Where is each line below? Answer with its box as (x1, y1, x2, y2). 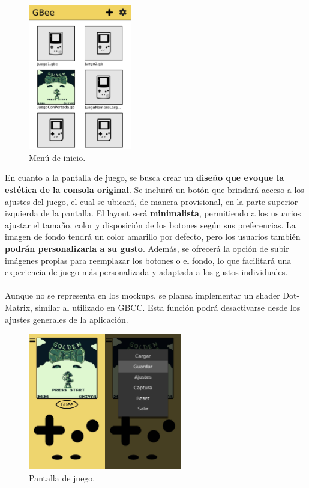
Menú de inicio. (29, 151, 86, 163)
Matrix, (5, 300, 32, 313)
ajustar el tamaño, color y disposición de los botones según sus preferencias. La (5, 218, 296, 231)
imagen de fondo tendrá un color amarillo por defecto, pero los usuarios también (5, 230, 301, 243)
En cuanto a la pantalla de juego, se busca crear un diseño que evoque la (5, 171, 284, 184)
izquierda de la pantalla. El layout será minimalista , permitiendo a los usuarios (5, 207, 301, 219)
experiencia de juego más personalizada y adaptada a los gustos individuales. (5, 266, 288, 278)
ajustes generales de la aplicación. (5, 313, 128, 325)
